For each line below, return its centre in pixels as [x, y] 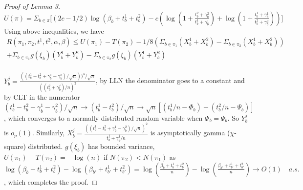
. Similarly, [49, 133]
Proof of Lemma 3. [32, 6]
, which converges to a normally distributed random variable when [103, 117]
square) [15, 146]
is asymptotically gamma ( [190, 133]
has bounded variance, [121, 146]
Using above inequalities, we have [54, 31]
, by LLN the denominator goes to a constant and [170, 80]
